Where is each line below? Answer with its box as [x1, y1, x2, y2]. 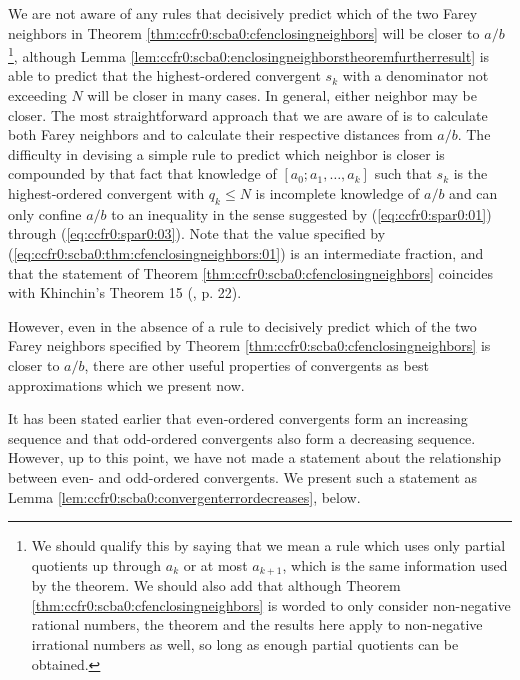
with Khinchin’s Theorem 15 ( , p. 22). [8, 282, 242, 303]
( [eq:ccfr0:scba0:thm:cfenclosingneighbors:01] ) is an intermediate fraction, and [8, 242, 484, 263]
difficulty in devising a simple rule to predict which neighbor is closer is [8, 143, 445, 164]
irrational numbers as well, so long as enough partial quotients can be [31, 633, 459, 654]
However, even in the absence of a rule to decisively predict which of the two [8, 315, 477, 336]
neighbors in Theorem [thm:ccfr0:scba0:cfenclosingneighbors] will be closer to [8, 22, 480, 43]
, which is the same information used [282, 554, 508, 575]
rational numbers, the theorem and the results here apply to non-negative [31, 614, 483, 635]
